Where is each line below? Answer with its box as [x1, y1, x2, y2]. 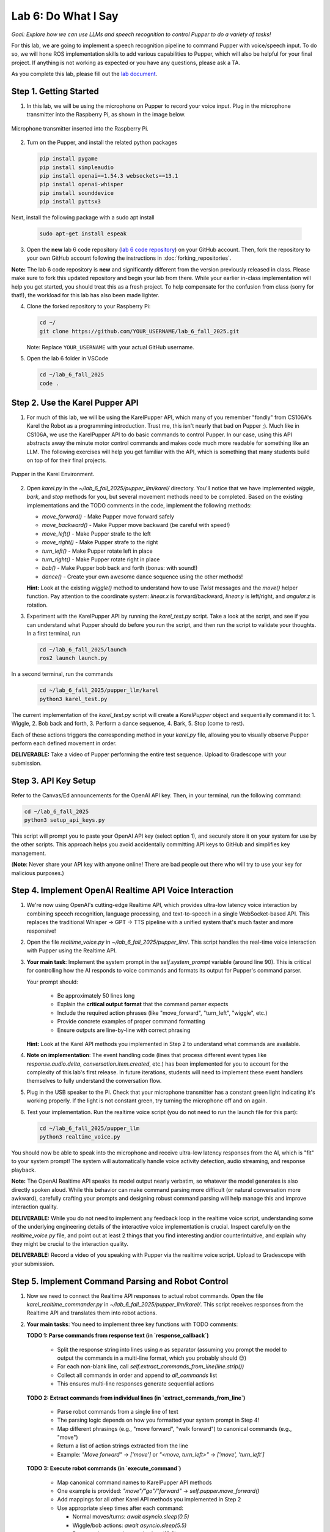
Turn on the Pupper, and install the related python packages [26, 138, 177, 146]
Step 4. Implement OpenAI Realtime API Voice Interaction [11, 885, 233, 896]
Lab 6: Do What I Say [11, 9, 119, 23]
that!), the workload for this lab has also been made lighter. [11, 292, 160, 299]
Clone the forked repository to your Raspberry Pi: [26, 303, 151, 310]
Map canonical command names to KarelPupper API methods [57, 1479, 212, 1486]
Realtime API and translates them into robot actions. [26, 1309, 157, 1317]
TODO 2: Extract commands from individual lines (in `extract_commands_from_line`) [26, 1394, 246, 1401]
